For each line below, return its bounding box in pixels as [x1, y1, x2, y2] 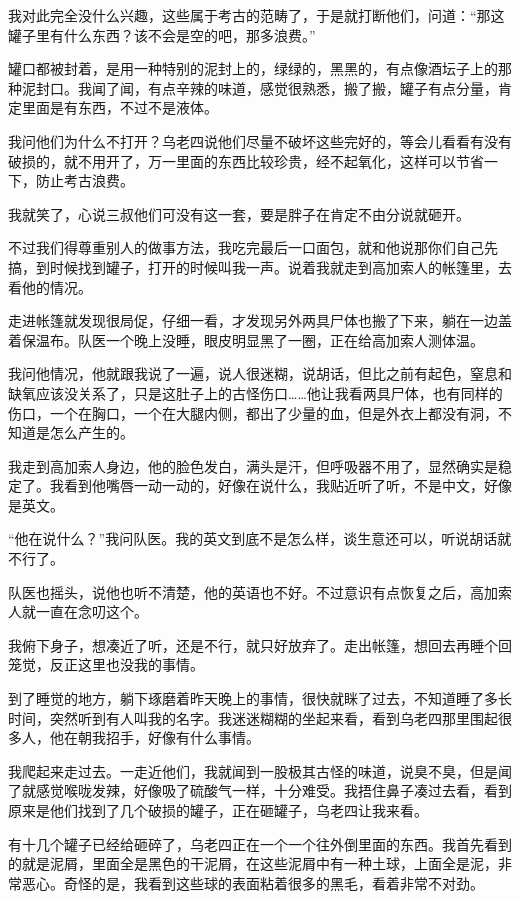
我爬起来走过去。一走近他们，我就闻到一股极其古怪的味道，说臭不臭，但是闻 [8, 760, 512, 781]
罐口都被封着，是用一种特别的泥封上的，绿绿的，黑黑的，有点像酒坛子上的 [8, 58, 498, 79]
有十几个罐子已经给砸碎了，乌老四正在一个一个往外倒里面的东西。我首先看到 [8, 833, 512, 854]
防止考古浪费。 [35, 170, 134, 191]
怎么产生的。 [49, 422, 134, 443]
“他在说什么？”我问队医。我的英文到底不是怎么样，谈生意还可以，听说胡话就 [8, 528, 512, 549]
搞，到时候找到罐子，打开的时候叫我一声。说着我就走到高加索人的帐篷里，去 [8, 256, 512, 277]
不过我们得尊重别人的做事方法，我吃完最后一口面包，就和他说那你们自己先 [8, 237, 498, 258]
